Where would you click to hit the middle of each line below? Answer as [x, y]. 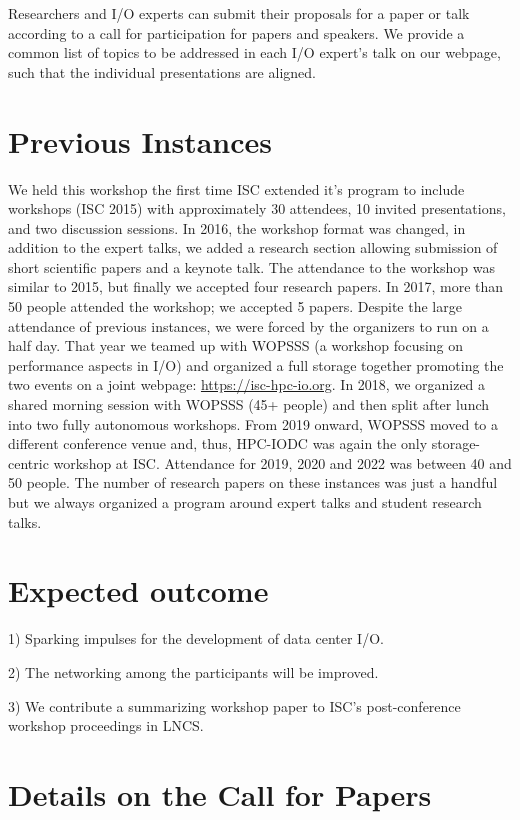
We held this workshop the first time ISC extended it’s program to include [236, 188]
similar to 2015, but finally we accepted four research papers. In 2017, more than [256, 286]
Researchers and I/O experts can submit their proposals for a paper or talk [239, 13]
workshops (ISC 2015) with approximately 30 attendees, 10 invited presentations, [257, 208]
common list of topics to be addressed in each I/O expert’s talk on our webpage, [254, 52]
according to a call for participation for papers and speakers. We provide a [236, 32]
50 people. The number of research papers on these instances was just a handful [253, 482]
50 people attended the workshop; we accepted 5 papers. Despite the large [235, 306]
